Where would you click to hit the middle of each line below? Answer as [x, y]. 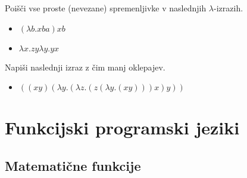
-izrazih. [229, 8]
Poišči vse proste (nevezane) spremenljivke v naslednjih [106, 8]
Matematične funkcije [73, 165]
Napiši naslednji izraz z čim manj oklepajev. [85, 67]
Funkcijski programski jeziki [122, 128]
